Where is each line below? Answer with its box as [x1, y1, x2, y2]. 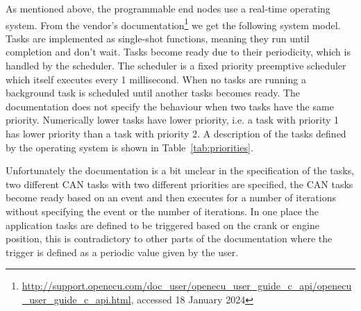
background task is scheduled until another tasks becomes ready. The [6, 85, 301, 100]
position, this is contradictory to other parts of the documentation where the [6, 231, 333, 246]
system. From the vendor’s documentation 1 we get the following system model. [6, 15, 341, 32]
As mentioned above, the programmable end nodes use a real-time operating [6, 1, 330, 15]
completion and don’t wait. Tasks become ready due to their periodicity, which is [6, 44, 351, 59]
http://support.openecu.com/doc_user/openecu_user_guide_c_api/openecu [22, 278, 352, 293]
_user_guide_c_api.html [22, 292, 131, 306]
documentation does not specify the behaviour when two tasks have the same [6, 99, 334, 113]
